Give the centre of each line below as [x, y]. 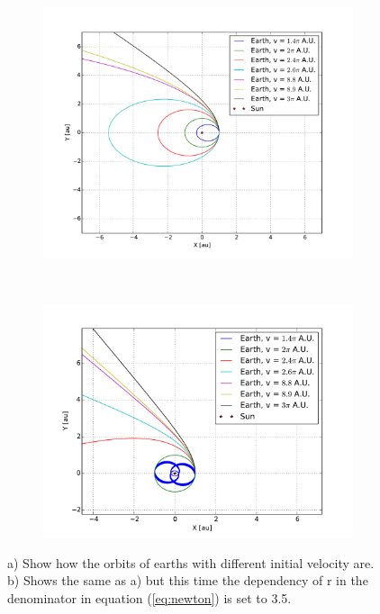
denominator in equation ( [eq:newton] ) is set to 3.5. [149, 597]
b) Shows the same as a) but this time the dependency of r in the [188, 580]
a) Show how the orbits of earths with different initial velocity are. [191, 562]
